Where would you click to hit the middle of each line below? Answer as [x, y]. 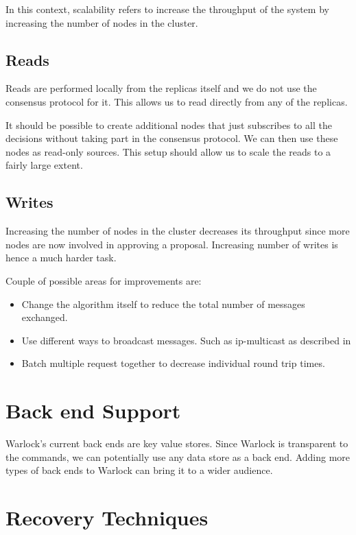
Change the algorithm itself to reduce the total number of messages [163, 304]
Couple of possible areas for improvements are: [104, 280]
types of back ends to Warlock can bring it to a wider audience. [139, 470]
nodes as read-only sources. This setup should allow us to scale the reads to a [168, 151]
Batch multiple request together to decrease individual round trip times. [173, 363]
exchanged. [45, 317]
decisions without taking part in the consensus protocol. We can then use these [172, 138]
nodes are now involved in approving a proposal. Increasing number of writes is [172, 244]
